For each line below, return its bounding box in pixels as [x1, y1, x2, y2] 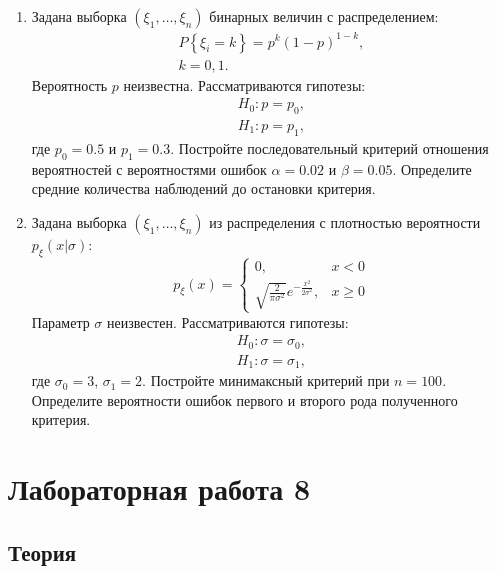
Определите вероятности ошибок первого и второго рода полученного [31, 389, 458, 410]
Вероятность [31, 74, 108, 95]
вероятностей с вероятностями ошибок [31, 158, 267, 179]
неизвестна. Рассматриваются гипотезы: [123, 74, 366, 95]
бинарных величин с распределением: [209, 6, 439, 26]
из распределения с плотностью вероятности [209, 211, 481, 232]
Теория [8, 536, 77, 567]
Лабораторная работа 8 [8, 468, 311, 509]
